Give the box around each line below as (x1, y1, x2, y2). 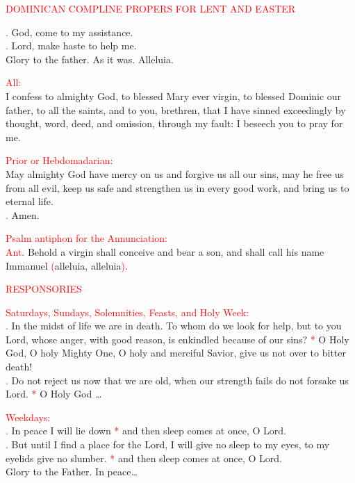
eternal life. (6, 194, 53, 208)
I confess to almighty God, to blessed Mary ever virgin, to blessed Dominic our (6, 88, 342, 103)
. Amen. (6, 207, 40, 222)
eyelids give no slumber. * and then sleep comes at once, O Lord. (6, 450, 282, 465)
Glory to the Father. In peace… (6, 464, 138, 479)
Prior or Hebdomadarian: (6, 153, 113, 167)
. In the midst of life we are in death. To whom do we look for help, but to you (6, 318, 342, 333)
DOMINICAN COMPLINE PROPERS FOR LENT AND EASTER (6, 1, 296, 15)
